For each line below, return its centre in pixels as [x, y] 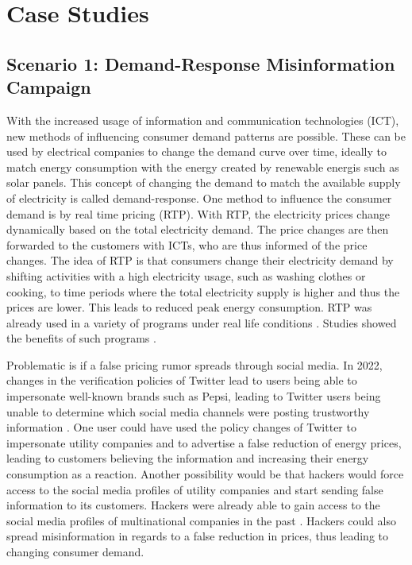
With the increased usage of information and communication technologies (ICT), [203, 120]
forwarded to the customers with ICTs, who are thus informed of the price [187, 244]
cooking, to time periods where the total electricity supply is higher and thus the [203, 291]
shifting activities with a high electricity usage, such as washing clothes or [186, 275]
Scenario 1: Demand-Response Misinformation [201, 63]
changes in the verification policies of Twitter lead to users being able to [182, 380]
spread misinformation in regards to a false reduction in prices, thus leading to [197, 536]
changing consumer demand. [75, 551]
